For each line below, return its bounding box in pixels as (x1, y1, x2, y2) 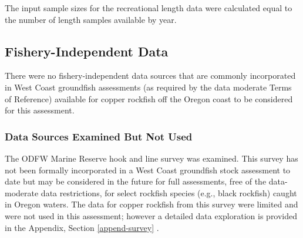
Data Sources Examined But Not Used (5, 129, 193, 143)
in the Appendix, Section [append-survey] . (5, 221, 159, 233)
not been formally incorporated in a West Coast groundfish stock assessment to (5, 163, 291, 176)
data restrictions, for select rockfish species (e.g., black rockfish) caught (41, 186, 297, 199)
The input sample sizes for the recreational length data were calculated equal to (5, 2, 292, 14)
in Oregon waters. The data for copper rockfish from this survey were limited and (5, 198, 298, 210)
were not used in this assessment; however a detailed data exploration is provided (5, 209, 298, 222)
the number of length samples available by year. (5, 13, 177, 25)
